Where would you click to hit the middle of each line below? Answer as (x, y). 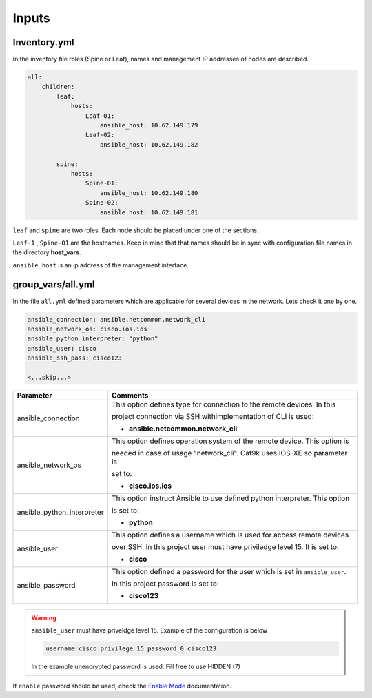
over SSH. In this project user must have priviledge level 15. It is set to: (225, 546)
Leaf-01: (100, 116)
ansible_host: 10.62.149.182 (149, 144)
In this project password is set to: (165, 584)
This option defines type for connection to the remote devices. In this (224, 404)
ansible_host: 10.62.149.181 (149, 212)
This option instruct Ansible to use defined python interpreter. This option (230, 498)
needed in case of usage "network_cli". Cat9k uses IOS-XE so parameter (229, 453)
